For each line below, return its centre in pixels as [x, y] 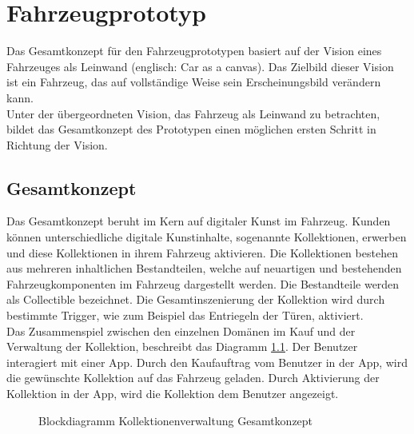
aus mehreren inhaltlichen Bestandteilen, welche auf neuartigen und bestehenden [204, 268]
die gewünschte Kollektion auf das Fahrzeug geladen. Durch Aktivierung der [193, 378]
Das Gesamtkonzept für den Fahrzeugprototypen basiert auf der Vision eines [194, 51]
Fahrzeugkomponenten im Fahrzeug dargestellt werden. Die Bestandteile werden [203, 283]
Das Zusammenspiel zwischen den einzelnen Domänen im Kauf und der [181, 330]
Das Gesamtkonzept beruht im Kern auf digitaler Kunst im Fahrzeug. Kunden [199, 221]
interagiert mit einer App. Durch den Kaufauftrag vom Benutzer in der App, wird [207, 362]
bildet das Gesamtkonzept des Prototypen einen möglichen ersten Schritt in [191, 129]
